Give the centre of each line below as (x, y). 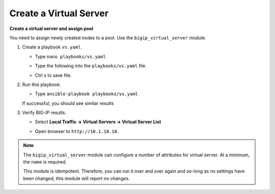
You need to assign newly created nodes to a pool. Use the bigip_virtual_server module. (108, 38)
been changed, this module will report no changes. (76, 178)
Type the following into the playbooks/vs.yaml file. (91, 66)
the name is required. (45, 162)
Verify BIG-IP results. (44, 113)
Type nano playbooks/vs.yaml (71, 57)
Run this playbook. (42, 85)
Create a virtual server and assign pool (51, 29)
